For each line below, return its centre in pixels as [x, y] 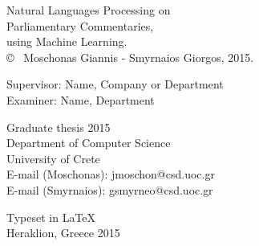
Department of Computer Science [89, 143]
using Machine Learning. [67, 41]
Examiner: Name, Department [81, 99]
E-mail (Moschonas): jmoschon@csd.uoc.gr [111, 174]
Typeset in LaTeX [51, 217]
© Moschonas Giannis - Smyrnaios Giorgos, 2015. [130, 57]
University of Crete [53, 158]
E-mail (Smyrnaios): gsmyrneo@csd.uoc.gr [110, 189]
